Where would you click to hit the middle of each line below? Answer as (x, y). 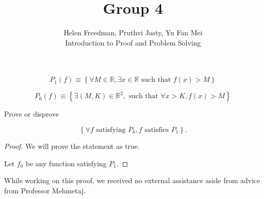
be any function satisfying (66, 163)
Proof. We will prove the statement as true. (72, 146)
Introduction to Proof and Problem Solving (133, 42)
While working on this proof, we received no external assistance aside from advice (132, 180)
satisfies (157, 130)
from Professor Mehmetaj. (45, 190)
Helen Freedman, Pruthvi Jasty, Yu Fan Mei (133, 32)
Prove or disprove (31, 114)
